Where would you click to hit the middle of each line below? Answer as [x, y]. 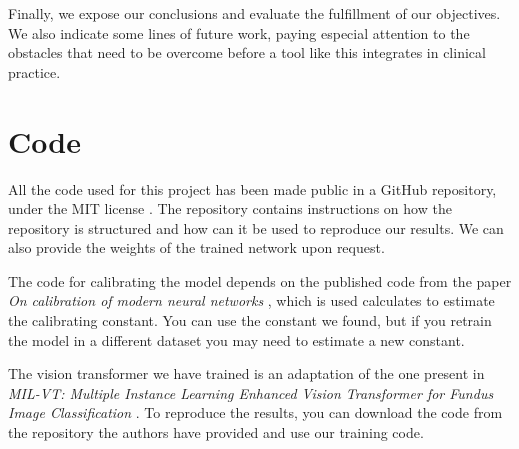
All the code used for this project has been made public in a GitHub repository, [252, 188]
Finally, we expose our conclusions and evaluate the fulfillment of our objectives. [254, 13]
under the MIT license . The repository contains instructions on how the [230, 208]
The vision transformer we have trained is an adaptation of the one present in [246, 373]
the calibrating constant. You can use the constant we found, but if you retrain [250, 320]
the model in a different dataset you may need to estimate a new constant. [236, 339]
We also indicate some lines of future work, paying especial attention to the [239, 32]
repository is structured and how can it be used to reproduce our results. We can [256, 227]
